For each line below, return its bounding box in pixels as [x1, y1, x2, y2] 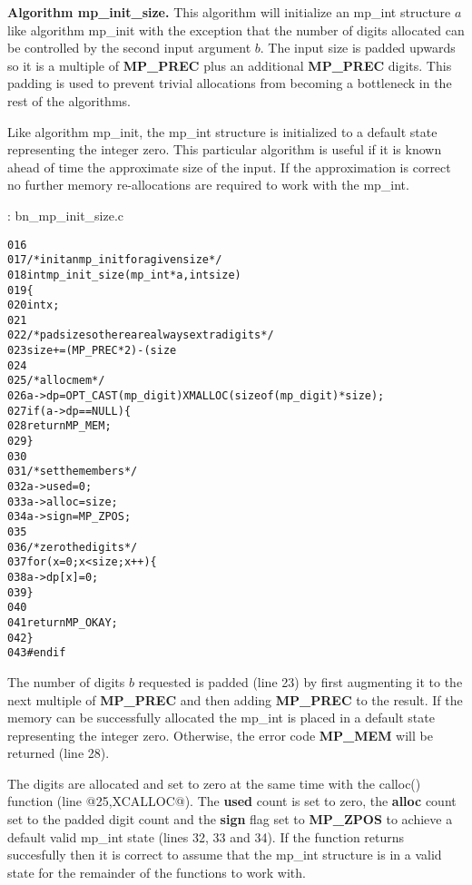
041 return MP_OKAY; [7, 615, 118, 629]
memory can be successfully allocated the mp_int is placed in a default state [7, 708, 435, 727]
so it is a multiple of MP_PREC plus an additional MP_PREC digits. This [7, 55, 452, 74]
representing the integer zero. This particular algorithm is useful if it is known [7, 140, 442, 159]
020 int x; [7, 299, 60, 312]
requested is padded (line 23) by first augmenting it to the [138, 672, 463, 691]
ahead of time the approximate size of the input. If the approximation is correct [7, 157, 451, 176]
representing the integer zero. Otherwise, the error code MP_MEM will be [7, 725, 433, 744]
